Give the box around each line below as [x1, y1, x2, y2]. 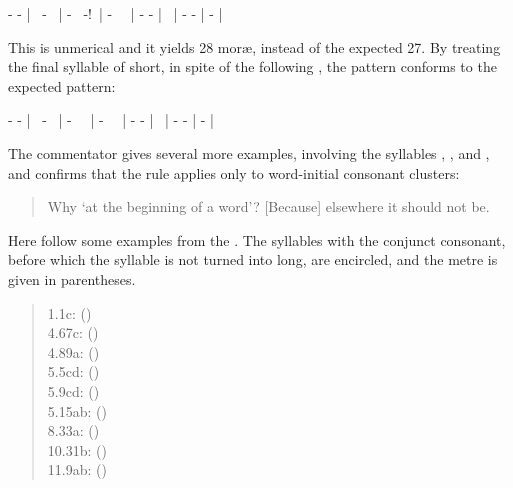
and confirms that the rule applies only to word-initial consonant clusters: [8, 162, 460, 183]
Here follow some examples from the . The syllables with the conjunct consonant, [8, 229, 506, 250]
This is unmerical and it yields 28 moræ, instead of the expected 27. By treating [8, 36, 501, 57]
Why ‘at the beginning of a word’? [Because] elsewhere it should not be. [47, 196, 490, 217]
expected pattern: [8, 75, 116, 96]
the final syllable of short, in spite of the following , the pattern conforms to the [8, 56, 497, 77]
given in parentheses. [8, 268, 136, 289]
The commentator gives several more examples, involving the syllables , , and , [8, 142, 490, 163]
